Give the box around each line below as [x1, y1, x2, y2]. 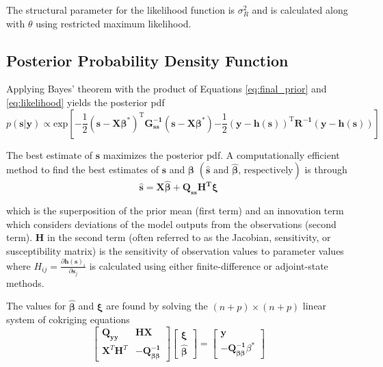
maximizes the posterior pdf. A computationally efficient [103, 147, 340, 162]
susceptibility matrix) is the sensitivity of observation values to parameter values [6, 243, 344, 257]
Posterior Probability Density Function [6, 49, 289, 71]
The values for [6, 299, 66, 313]
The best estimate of [6, 147, 93, 162]
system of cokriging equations [6, 312, 130, 327]
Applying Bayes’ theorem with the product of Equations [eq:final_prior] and [6, 81, 327, 96]
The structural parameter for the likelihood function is [6, 3, 235, 16]
